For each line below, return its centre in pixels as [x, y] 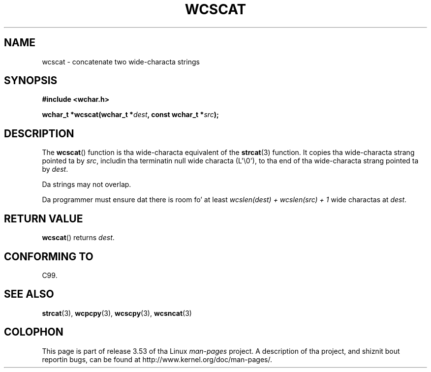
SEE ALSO [29, 294]
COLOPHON [34, 332]
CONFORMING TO [49, 256]
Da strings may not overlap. [87, 185]
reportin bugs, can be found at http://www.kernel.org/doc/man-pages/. [157, 359]
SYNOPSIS [31, 81]
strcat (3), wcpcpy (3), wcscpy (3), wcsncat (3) [117, 313]
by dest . [55, 169]
